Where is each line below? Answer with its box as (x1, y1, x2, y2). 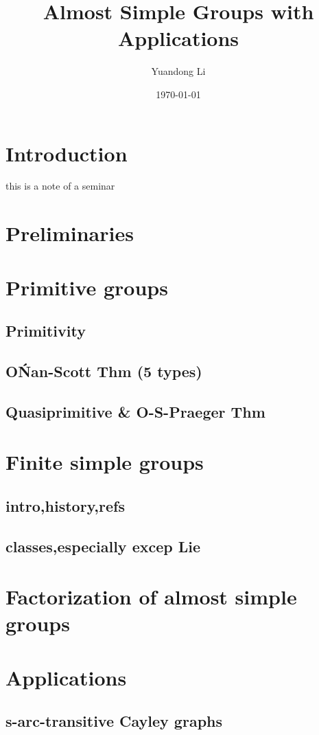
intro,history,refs (5, 495, 125, 516)
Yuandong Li (151, 64, 206, 78)
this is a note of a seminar (5, 179, 115, 193)
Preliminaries (5, 219, 134, 247)
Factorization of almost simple (5, 583, 297, 611)
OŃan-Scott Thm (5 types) (5, 360, 202, 381)
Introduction (5, 139, 128, 167)
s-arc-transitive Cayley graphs (5, 710, 223, 732)
